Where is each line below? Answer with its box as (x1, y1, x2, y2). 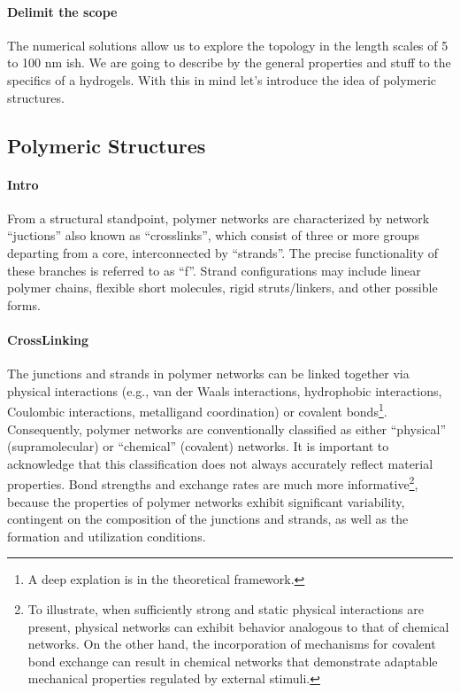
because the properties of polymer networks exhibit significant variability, (7, 492, 405, 510)
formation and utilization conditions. (7, 526, 206, 545)
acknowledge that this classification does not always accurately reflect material (7, 454, 433, 472)
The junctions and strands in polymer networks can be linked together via (7, 364, 410, 383)
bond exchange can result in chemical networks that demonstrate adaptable (27, 651, 438, 670)
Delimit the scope (7, 2, 118, 20)
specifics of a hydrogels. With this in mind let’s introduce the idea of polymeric (7, 70, 437, 89)
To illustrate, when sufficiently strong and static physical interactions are (27, 599, 424, 618)
